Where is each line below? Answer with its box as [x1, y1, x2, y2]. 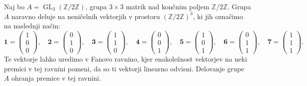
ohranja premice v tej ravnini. [11, 73, 101, 83]
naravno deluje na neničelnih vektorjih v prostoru [11, 11, 160, 21]
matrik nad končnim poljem [126, 1, 209, 11]
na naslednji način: [4, 21, 60, 31]
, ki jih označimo [193, 11, 243, 21]
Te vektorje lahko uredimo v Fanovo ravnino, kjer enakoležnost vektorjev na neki [4, 53, 247, 64]
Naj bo [4, 1, 25, 11]
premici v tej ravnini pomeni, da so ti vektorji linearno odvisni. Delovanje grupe [4, 63, 244, 73]
